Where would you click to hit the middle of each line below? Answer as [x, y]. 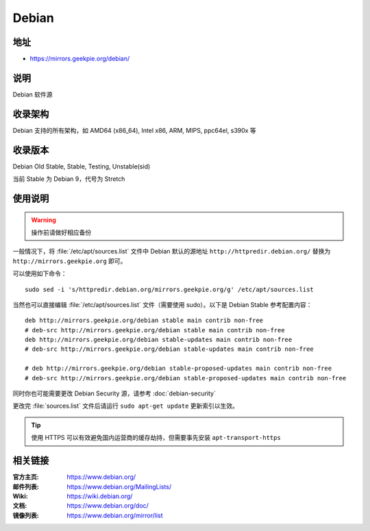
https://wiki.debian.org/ [100, 496]
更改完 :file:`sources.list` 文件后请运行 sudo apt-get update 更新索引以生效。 [126, 406]
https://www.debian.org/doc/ [108, 506]
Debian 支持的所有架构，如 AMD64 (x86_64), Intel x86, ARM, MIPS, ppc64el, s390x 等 [134, 130]
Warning [44, 220]
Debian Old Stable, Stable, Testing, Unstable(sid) [82, 166]
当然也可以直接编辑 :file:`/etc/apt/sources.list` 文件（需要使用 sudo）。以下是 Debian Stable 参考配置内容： [162, 304]
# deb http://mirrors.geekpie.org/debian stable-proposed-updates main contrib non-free [178, 369]
